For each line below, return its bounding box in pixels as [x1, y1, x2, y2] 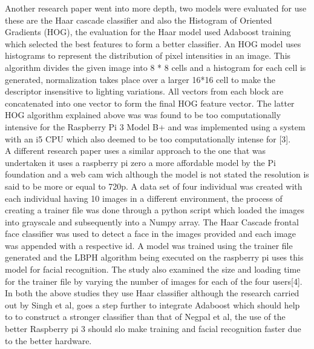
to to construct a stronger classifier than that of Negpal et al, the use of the [5, 310, 286, 323]
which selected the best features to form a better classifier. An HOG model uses [5, 37, 301, 50]
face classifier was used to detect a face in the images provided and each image [5, 227, 296, 240]
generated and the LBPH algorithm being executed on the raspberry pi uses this [5, 251, 304, 264]
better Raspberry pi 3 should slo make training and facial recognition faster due [5, 322, 301, 335]
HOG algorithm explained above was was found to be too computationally [5, 108, 281, 121]
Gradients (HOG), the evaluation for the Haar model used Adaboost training [5, 25, 291, 38]
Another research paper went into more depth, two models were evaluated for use [5, 2, 307, 14]
